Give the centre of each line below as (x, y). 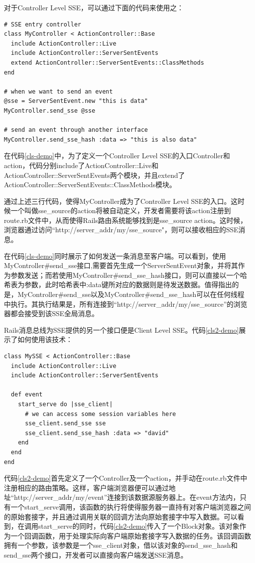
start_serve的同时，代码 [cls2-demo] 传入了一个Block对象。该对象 (139, 526)
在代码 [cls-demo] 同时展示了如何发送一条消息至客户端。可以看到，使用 (115, 256)
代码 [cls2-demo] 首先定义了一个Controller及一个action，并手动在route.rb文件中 (126, 478)
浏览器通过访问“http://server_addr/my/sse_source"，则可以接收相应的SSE (121, 230)
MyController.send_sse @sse (50, 110)
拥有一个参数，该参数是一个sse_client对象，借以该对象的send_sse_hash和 (121, 545)
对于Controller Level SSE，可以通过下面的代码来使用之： (94, 7)
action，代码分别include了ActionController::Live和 (81, 165)
